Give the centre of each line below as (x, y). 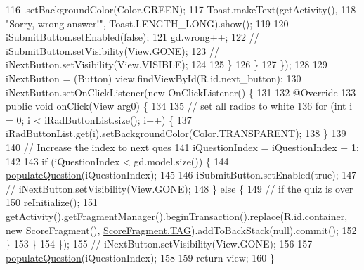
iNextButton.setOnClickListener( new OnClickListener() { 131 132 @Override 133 (181, 92)
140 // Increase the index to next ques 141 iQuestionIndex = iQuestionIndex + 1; (182, 147)
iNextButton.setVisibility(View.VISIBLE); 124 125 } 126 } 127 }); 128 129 (167, 64)
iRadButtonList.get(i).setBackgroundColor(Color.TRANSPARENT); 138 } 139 (176, 133)
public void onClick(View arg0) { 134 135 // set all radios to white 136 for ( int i (179, 106)
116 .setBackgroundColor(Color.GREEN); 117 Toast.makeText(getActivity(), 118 (181, 9)
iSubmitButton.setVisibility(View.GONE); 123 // (113, 50)
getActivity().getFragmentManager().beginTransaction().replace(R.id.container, (177, 216)
